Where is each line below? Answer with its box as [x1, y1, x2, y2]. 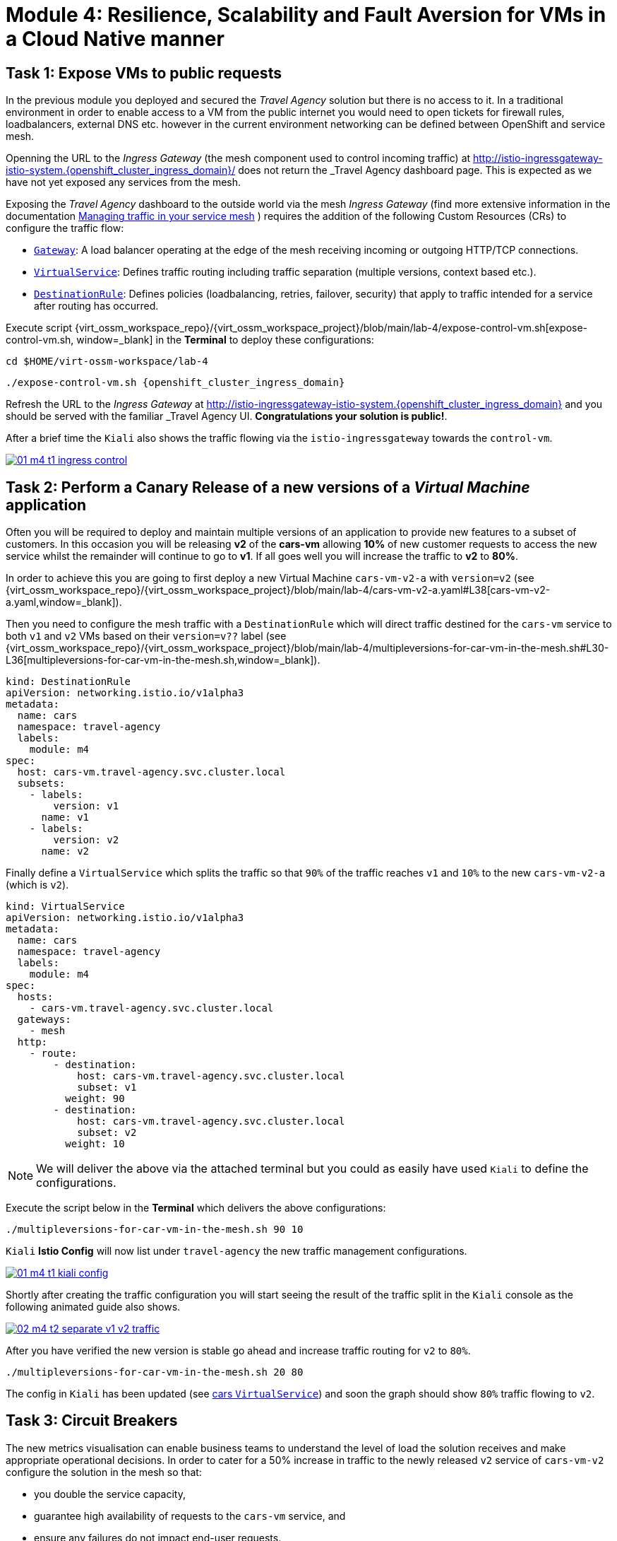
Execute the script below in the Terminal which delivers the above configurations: [6, 1202, 386, 1214]
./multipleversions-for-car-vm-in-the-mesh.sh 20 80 [6, 1366, 304, 1378]
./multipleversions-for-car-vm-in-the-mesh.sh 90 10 [6, 1224, 304, 1236]
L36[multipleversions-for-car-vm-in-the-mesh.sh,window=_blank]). [6, 654, 321, 667]
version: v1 [53, 800, 119, 812]
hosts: [17, 991, 54, 1003]
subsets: [17, 778, 66, 790]
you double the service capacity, [34, 1487, 186, 1500]
